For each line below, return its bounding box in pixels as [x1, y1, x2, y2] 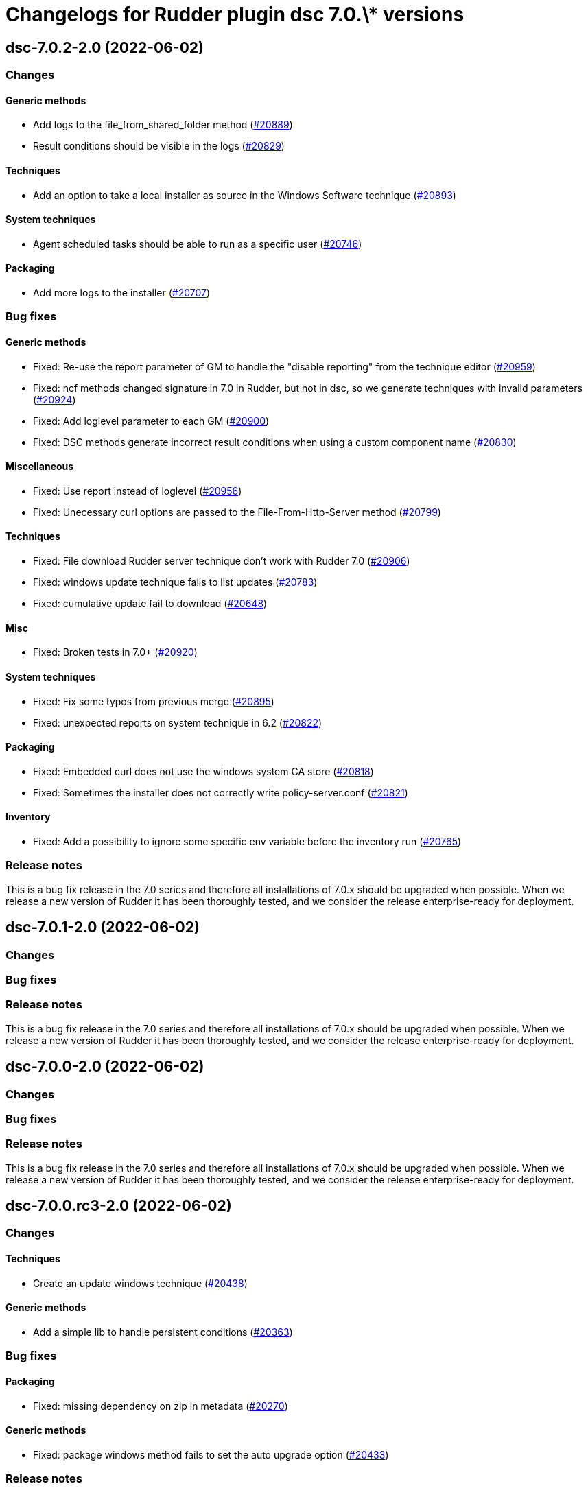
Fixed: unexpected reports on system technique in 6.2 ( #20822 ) [33, 716, 322, 729]
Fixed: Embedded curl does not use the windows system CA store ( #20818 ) [33, 765, 374, 777]
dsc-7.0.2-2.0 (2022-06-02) [5, 38, 204, 56]
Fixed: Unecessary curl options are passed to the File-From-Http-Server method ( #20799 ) [33, 506, 441, 518]
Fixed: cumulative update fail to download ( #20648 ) [33, 598, 268, 610]
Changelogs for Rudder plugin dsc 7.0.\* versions [5, 3, 464, 26]
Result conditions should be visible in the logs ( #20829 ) [33, 140, 285, 152]
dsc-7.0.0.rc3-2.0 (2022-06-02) [5, 1197, 232, 1215]
